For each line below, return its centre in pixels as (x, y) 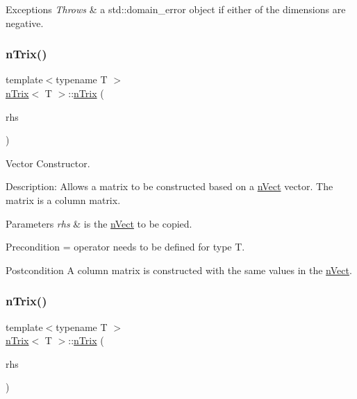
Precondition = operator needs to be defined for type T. (125, 247)
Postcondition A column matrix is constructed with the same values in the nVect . (179, 270)
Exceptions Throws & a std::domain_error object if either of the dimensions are (176, 9)
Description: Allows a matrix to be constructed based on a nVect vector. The (169, 186)
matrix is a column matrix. (63, 199)
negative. (25, 23)
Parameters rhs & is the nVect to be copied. (99, 223)
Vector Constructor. (48, 163)
